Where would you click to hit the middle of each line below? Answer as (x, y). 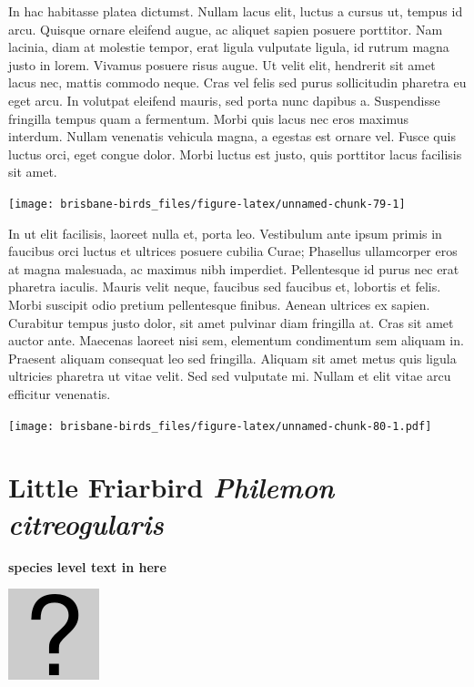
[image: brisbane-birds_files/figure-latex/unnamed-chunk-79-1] (207, 204)
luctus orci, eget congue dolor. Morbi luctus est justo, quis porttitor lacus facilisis (235, 154)
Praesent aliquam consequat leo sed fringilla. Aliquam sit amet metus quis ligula (232, 358)
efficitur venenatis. (60, 393)
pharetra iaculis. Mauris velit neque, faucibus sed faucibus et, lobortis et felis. (225, 287)
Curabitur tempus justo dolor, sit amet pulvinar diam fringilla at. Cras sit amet (231, 322)
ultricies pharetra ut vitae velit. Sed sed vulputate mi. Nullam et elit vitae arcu (230, 376)
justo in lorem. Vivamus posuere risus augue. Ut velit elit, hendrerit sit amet (222, 64)
